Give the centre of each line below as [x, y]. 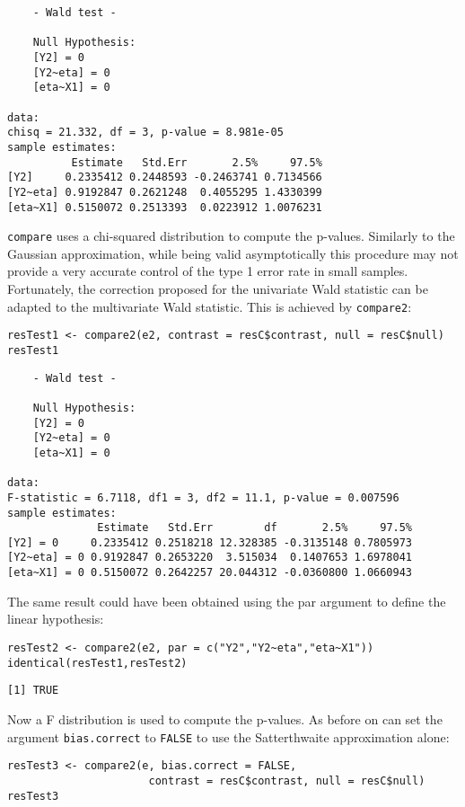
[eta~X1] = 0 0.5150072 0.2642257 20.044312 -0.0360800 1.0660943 [210, 573]
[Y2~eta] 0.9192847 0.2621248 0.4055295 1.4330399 [165, 192]
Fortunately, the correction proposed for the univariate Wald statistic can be [218, 289]
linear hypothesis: [56, 619]
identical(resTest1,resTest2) [97, 663]
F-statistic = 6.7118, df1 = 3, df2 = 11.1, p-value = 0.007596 [203, 497]
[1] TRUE [33, 691]
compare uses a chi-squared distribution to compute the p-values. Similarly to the [231, 236]
